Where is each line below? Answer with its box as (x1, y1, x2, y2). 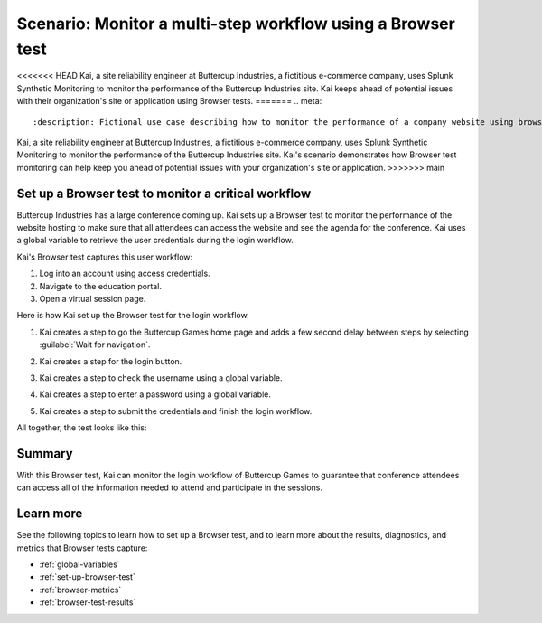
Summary (16, 446, 73, 461)
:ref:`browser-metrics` (39, 584, 122, 595)
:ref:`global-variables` (39, 559, 121, 570)
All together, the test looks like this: (16, 422, 147, 433)
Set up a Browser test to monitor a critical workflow (16, 185, 312, 201)
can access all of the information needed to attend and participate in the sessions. (16, 482, 322, 493)
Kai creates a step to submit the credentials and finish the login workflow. (39, 405, 313, 416)
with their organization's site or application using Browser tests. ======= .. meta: (16, 96, 322, 107)
